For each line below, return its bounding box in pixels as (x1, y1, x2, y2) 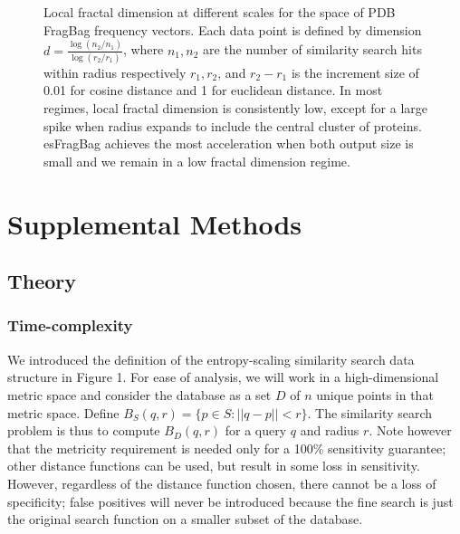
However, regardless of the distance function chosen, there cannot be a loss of (7, 473, 436, 492)
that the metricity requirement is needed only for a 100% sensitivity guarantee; (7, 438, 446, 457)
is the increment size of (291, 62, 419, 81)
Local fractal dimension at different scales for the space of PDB (43, 3, 396, 21)
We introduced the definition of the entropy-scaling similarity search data (7, 349, 415, 368)
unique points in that (316, 385, 434, 404)
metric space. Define (7, 403, 120, 422)
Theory (7, 267, 77, 295)
